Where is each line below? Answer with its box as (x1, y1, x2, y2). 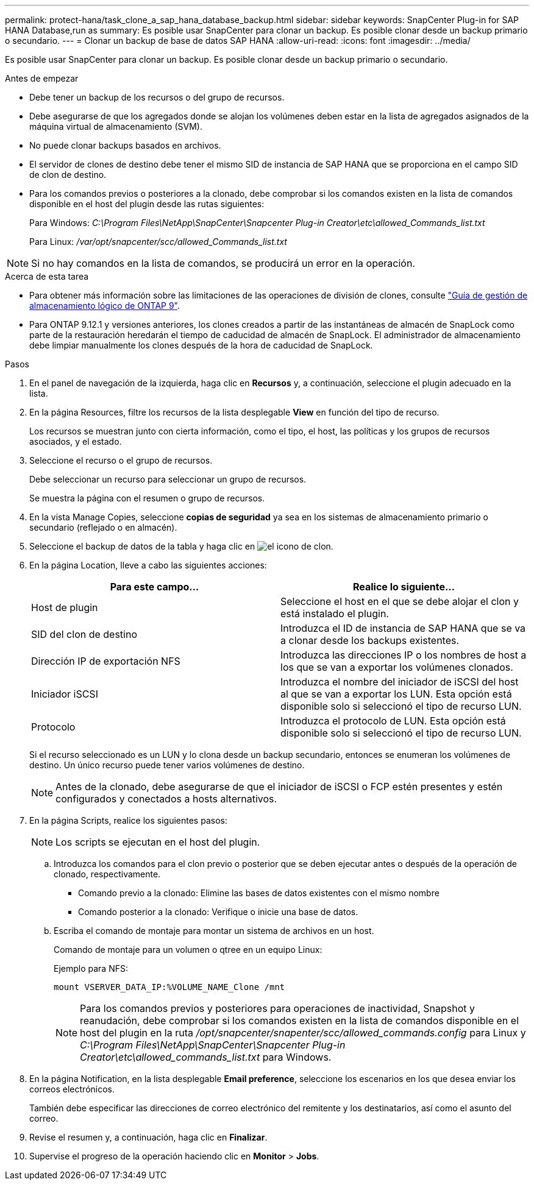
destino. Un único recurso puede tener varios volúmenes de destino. (29, 760, 305, 770)
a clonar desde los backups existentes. (280, 634, 460, 646)
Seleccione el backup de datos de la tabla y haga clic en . (29, 541, 333, 551)
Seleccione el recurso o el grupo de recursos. (29, 455, 213, 465)
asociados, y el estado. (29, 436, 122, 447)
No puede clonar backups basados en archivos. (29, 140, 221, 150)
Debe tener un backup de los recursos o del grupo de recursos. (29, 92, 285, 102)
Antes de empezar (5, 73, 79, 83)
